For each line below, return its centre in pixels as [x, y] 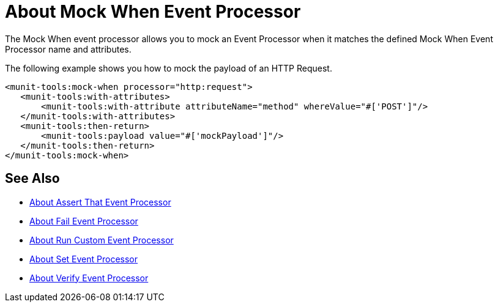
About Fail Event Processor [84, 221]
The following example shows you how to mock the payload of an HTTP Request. [169, 68]
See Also [32, 179]
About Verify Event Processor [89, 278]
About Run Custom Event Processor [102, 240]
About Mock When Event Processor [153, 12]
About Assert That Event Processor [100, 202]
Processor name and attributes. [68, 49]
